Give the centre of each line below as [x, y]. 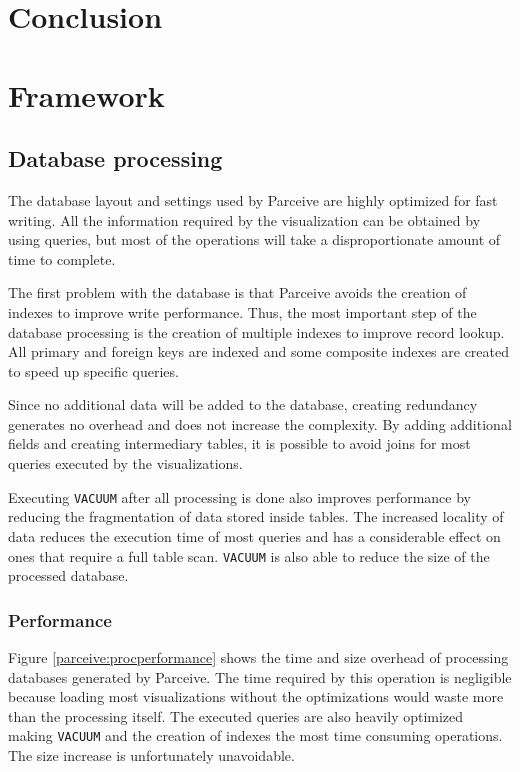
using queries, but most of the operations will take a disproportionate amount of [254, 239]
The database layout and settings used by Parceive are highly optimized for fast [253, 199]
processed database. [68, 575]
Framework [86, 94]
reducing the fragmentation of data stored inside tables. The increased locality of [256, 516]
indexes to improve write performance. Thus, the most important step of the [242, 311]
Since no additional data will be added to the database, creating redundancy [243, 404]
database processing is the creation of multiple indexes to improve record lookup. [256, 331]
